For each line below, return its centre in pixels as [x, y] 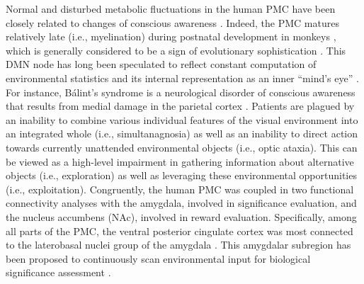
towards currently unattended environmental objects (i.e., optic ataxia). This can [182, 147]
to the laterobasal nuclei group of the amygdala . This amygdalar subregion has [178, 245]
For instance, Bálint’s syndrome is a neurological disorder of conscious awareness [181, 92]
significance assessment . [58, 272]
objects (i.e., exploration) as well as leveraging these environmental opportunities [181, 175]
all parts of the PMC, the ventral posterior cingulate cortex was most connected [180, 231]
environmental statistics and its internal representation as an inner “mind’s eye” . [182, 78]
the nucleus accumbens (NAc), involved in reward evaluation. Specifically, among [181, 216]
